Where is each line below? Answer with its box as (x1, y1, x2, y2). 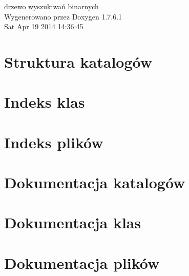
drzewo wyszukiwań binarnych (4, 1, 99, 11)
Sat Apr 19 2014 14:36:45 (4, 21, 83, 32)
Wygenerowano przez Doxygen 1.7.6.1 (4, 11, 122, 22)
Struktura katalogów (4, 51, 153, 72)
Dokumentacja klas (4, 212, 141, 233)
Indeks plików (4, 131, 103, 152)
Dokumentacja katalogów (4, 172, 185, 193)
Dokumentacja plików (4, 252, 160, 273)
